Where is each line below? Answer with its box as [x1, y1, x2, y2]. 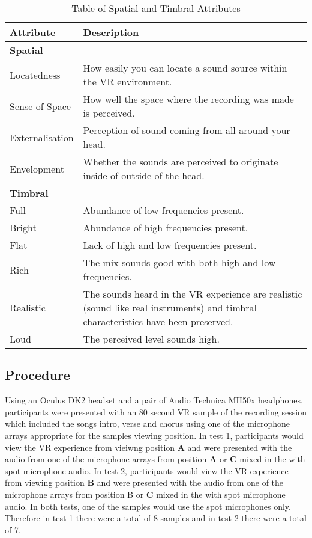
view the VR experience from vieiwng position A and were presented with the [5, 441, 292, 453]
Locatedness [10, 67, 61, 82]
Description [83, 25, 139, 39]
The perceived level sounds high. [83, 332, 220, 346]
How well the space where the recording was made [83, 92, 294, 106]
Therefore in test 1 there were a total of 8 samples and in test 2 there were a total [5, 512, 307, 524]
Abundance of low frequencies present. [83, 203, 244, 217]
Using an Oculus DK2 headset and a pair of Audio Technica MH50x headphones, [5, 394, 303, 406]
